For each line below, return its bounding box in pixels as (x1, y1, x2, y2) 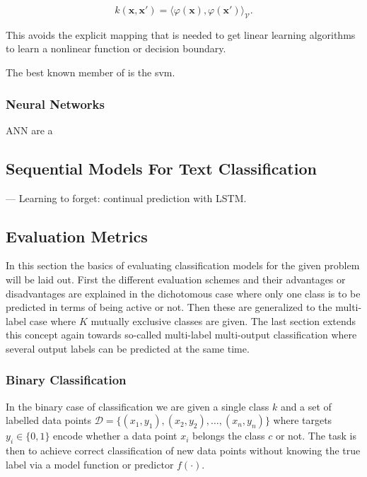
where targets (273, 413, 332, 428)
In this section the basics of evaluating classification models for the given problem (6, 258, 360, 273)
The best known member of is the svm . (6, 64, 175, 79)
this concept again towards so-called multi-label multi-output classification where (6, 327, 357, 342)
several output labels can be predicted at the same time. (6, 341, 250, 355)
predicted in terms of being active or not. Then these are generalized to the (6, 300, 332, 314)
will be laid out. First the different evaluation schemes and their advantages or (6, 271, 346, 286)
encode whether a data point (53, 428, 177, 443)
